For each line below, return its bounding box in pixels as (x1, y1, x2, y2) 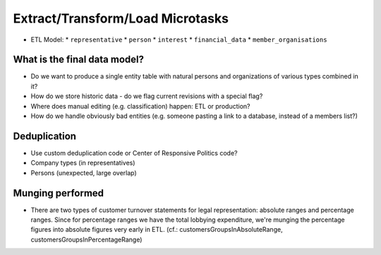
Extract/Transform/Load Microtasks (13, 11, 229, 26)
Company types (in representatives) (30, 159, 135, 167)
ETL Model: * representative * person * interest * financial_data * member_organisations (30, 35, 327, 44)
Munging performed (13, 187, 104, 199)
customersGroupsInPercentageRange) (30, 235, 143, 244)
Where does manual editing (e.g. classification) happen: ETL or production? (30, 102, 250, 110)
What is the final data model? (13, 54, 145, 66)
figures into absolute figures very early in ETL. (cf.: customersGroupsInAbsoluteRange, (30, 225, 283, 234)
